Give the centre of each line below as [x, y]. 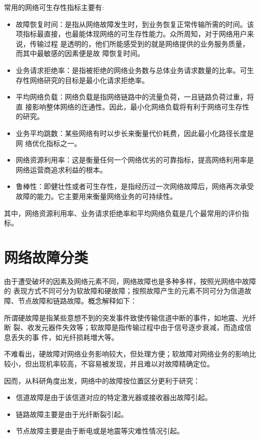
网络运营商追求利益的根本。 [61, 169]
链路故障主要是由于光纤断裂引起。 [72, 414]
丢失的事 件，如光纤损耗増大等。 [64, 337]
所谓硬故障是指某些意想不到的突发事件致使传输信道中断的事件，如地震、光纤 [130, 317]
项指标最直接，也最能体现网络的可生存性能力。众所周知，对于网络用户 [131, 34]
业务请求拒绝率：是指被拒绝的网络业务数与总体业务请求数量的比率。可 [131, 70]
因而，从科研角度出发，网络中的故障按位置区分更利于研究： [102, 380]
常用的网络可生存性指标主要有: [54, 7]
